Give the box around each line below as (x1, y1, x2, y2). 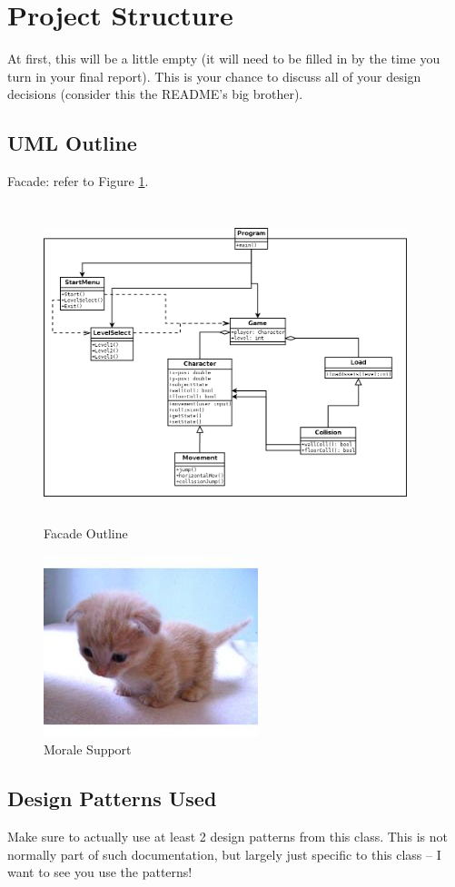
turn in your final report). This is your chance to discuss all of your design (7, 66, 421, 85)
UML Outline (7, 129, 137, 157)
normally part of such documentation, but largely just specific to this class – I (7, 844, 441, 863)
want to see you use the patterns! (7, 862, 193, 882)
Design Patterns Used (7, 784, 217, 813)
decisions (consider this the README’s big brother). (7, 84, 303, 103)
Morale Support (44, 740, 132, 759)
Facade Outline (44, 524, 128, 543)
